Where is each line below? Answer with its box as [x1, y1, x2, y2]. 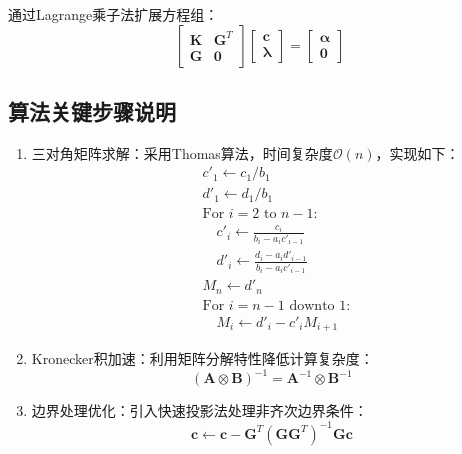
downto [289, 298, 335, 313]
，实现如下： [375, 142, 460, 163]
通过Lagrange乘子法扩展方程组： [8, 4, 219, 24]
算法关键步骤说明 [8, 95, 176, 126]
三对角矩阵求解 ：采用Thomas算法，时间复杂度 [31, 142, 333, 163]
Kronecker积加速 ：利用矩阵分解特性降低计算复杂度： [31, 348, 374, 369]
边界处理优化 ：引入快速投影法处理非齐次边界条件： [31, 400, 368, 421]
